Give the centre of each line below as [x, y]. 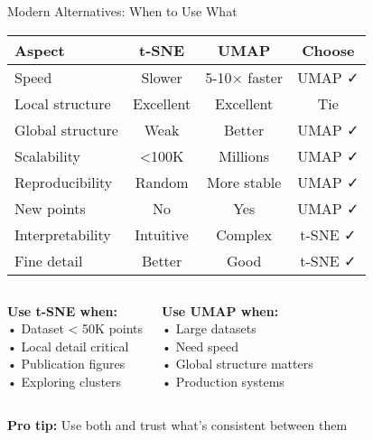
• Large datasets [209, 328]
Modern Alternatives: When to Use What [122, 11]
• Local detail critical [68, 346]
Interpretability [63, 234]
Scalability [47, 155]
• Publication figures [66, 364]
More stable [244, 182]
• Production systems [223, 381]
